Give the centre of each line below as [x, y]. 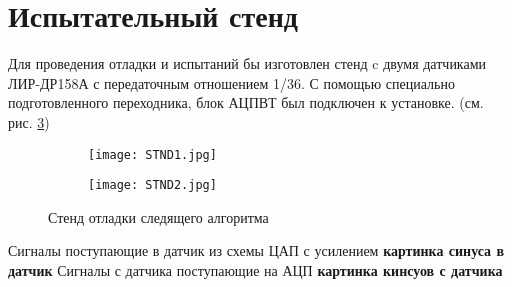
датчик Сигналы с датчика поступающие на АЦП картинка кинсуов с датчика [255, 270]
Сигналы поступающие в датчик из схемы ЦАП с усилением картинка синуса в [256, 250]
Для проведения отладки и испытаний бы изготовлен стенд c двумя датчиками [247, 63]
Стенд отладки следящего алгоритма [158, 216]
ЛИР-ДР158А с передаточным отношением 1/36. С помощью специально [231, 82]
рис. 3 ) [29, 121]
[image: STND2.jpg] [152, 185]
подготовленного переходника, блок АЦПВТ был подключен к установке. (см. [246, 102]
